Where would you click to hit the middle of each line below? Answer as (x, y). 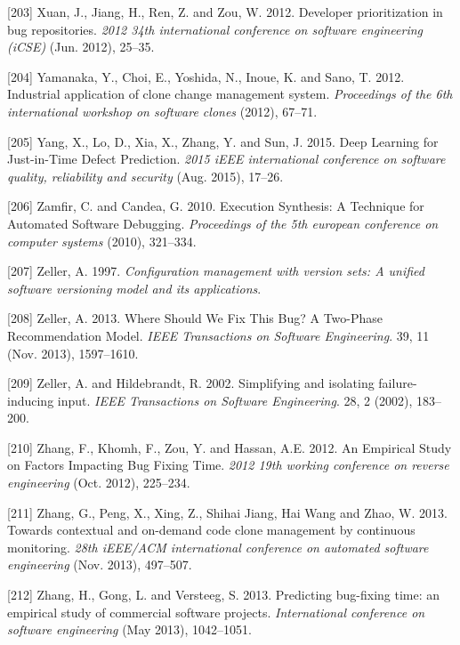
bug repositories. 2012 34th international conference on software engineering (215, 29)
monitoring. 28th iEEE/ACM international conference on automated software (218, 547)
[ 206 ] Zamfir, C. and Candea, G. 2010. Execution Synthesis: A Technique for (216, 206)
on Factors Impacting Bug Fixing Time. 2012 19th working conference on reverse (228, 465)
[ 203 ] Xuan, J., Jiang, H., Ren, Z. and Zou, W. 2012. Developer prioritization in (225, 12)
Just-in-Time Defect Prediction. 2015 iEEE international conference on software (226, 159)
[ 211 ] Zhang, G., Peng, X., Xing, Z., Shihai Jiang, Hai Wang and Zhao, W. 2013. (227, 512)
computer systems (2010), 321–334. (102, 241)
